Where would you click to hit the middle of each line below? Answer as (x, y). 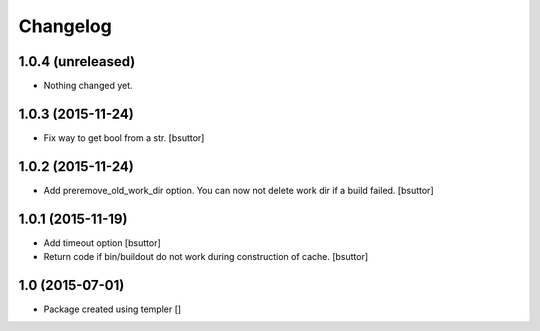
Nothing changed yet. (88, 86)
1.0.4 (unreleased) (77, 61)
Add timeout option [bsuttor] (102, 242)
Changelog (65, 26)
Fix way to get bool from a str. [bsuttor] (124, 137)
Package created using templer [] (112, 309)
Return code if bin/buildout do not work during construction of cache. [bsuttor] (206, 257)
